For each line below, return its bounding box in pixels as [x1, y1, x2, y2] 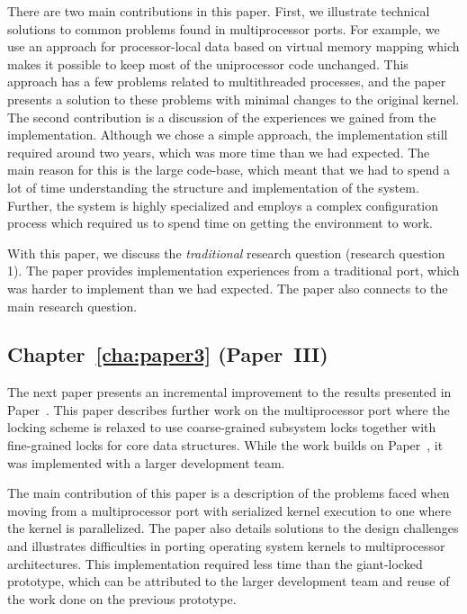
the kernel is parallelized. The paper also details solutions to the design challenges [7, 519, 459, 537]
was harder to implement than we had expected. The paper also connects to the [7, 278, 448, 297]
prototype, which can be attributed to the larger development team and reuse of [7, 572, 450, 591]
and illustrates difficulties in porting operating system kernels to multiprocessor [7, 537, 445, 555]
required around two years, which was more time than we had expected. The [7, 142, 430, 161]
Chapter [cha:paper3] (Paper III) [7, 340, 328, 368]
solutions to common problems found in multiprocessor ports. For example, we [7, 19, 440, 38]
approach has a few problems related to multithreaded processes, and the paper [7, 72, 446, 91]
